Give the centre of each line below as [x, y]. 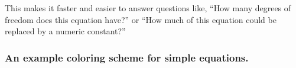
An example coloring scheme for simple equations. [127, 57]
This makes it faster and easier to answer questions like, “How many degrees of [148, 8]
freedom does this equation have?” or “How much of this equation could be [141, 19]
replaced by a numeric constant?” [65, 31]
